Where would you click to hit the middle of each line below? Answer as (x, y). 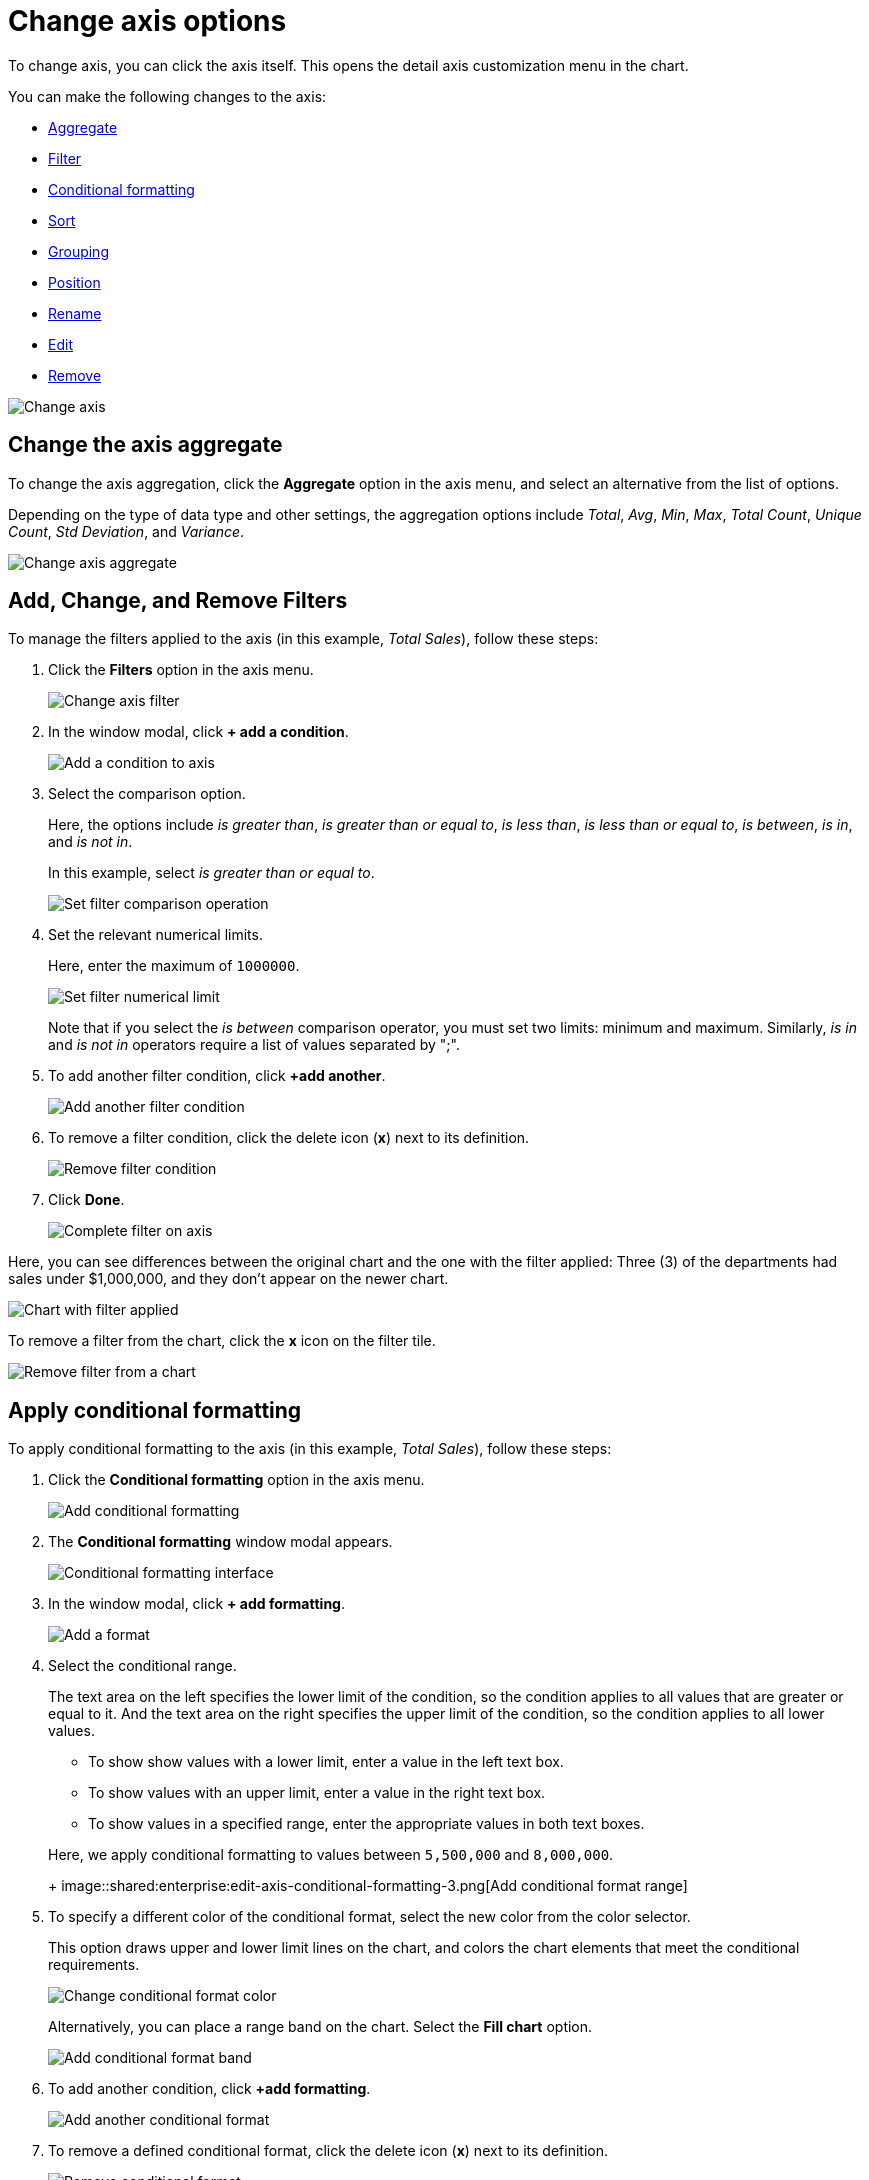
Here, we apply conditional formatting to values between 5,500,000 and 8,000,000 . (331, 1855)
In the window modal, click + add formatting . (196, 1604)
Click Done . (86, 1200)
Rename (75, 313)
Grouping (78, 251)
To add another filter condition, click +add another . (217, 1076)
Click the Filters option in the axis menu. (181, 670)
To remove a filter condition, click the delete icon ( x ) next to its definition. (289, 1138)
